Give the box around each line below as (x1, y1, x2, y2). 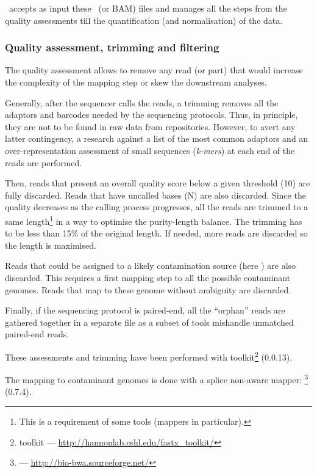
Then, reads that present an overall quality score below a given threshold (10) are (5, 177, 310, 189)
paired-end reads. (5, 328, 69, 340)
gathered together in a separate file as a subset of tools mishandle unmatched (5, 315, 294, 328)
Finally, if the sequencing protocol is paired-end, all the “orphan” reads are (5, 304, 285, 317)
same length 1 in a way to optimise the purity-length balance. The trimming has (5, 213, 302, 227)
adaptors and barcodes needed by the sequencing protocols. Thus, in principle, (5, 108, 298, 121)
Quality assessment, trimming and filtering (5, 40, 219, 55)
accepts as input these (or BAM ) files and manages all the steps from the (9, 2, 287, 14)
